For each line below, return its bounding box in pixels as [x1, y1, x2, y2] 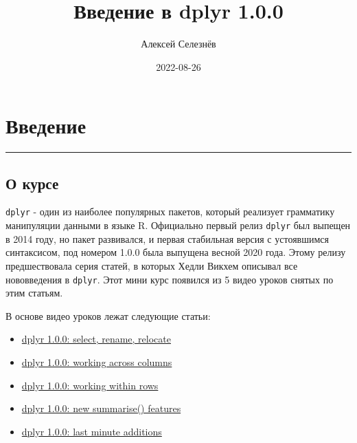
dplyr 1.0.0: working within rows [21, 378, 159, 392]
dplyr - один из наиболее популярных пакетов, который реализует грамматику [5, 204, 335, 219]
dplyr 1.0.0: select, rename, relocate [21, 332, 171, 346]
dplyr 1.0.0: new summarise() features [21, 401, 181, 415]
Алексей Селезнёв [141, 36, 216, 51]
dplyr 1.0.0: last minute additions [21, 424, 162, 438]
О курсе [5, 172, 59, 193]
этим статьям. [5, 285, 63, 300]
